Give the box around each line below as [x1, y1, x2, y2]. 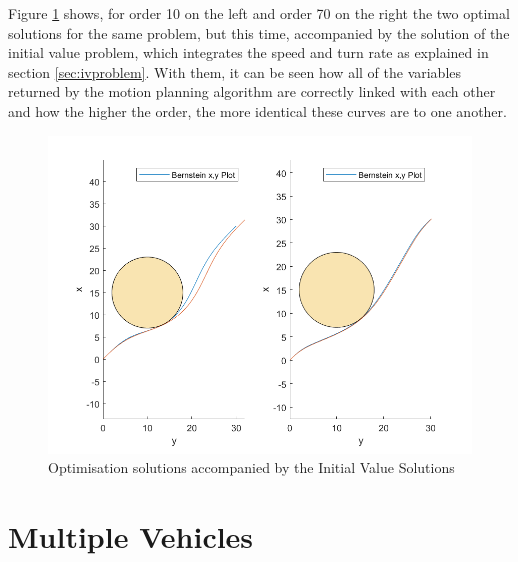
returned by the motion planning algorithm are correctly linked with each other [8, 81, 496, 102]
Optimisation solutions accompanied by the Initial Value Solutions [48, 457, 455, 478]
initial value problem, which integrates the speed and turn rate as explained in [8, 42, 489, 63]
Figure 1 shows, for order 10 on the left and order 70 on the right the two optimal [8, 3, 510, 23]
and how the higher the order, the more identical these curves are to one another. [8, 100, 507, 121]
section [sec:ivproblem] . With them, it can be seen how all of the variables [8, 61, 462, 82]
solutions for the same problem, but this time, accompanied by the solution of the [8, 22, 510, 43]
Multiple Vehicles [8, 515, 254, 556]
